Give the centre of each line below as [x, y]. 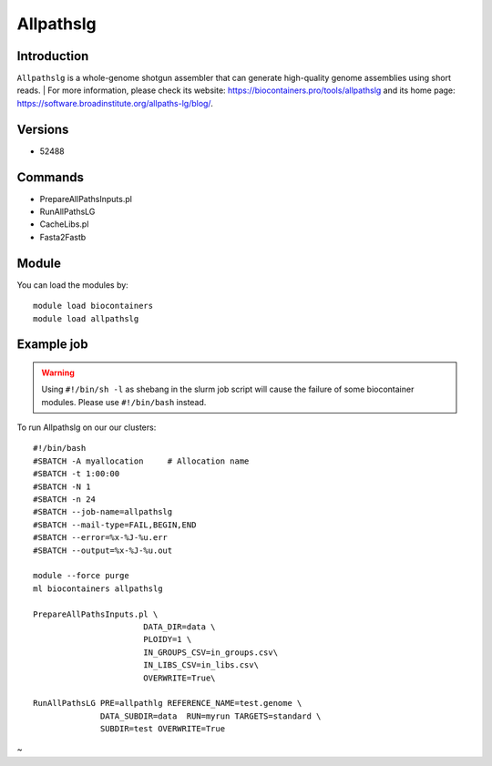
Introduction [53, 56]
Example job [52, 345]
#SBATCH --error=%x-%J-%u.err [101, 538]
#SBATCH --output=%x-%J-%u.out [103, 550]
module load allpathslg [86, 318]
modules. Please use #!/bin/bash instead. [124, 402]
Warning [58, 373]
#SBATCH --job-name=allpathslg [103, 512]
